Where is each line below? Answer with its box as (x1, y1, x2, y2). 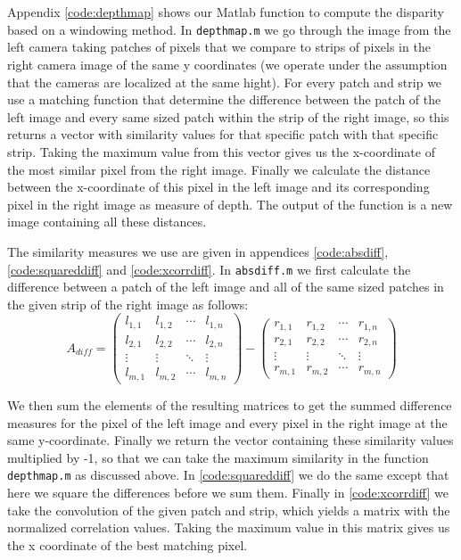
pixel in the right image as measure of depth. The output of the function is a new (7, 194, 453, 213)
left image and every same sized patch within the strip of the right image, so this (7, 107, 449, 126)
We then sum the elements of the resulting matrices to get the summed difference (7, 395, 452, 414)
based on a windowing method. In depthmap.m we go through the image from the (7, 20, 451, 38)
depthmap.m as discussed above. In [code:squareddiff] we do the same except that (7, 465, 449, 484)
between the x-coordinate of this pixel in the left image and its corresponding (7, 177, 430, 196)
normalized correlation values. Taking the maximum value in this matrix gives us (7, 518, 450, 537)
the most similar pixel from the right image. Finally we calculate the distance (7, 160, 431, 178)
